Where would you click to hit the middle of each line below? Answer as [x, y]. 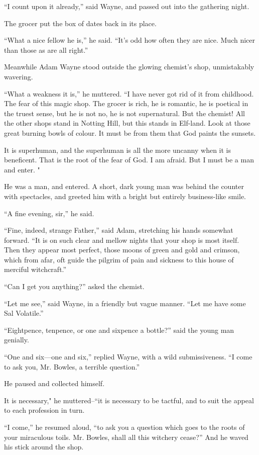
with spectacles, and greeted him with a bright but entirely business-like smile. [125, 196]
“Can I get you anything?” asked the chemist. [74, 286]
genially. [17, 340]
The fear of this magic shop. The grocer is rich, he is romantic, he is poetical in [126, 103]
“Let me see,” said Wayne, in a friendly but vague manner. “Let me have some [125, 303]
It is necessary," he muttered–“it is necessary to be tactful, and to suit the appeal [129, 400]
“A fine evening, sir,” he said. [49, 213]
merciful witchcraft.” [35, 269]
